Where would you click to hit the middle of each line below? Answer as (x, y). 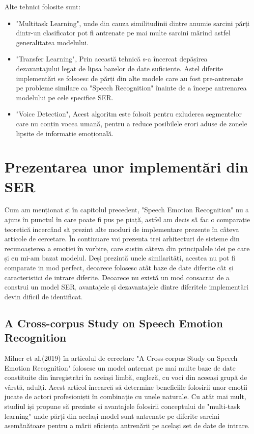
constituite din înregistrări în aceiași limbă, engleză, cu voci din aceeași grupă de (126, 377)
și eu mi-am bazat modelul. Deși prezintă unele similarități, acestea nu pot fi (120, 258)
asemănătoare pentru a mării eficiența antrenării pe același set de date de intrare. (127, 425)
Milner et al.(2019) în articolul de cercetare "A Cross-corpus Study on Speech (121, 358)
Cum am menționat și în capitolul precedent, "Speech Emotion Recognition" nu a (127, 210)
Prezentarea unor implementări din (127, 167)
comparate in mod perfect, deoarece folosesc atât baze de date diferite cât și (119, 267)
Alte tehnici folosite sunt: (42, 6)
